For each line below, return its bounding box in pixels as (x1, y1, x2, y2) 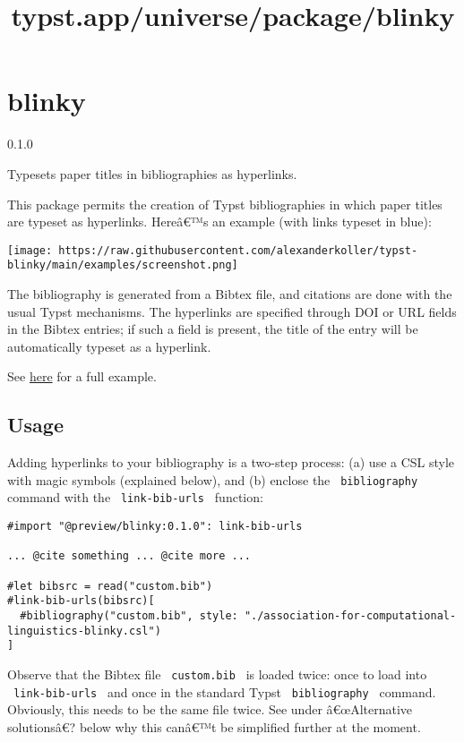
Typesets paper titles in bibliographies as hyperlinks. (7, 164, 297, 183)
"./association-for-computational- (244, 610, 457, 623)
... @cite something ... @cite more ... (7, 550, 252, 563)
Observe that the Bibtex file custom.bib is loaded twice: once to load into (7, 664, 427, 683)
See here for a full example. (7, 367, 157, 386)
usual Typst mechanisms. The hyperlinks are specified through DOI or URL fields (7, 302, 457, 320)
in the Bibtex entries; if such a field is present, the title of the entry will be (7, 320, 418, 338)
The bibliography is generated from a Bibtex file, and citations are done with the (7, 285, 452, 303)
